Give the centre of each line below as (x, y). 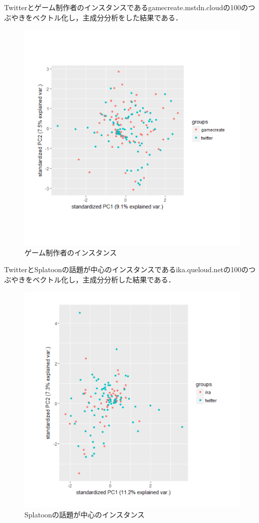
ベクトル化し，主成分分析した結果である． (104, 280)
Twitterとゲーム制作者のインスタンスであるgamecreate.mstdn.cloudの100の (126, 7)
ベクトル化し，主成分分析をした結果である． (107, 17)
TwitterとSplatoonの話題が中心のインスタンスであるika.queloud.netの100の (126, 269)
